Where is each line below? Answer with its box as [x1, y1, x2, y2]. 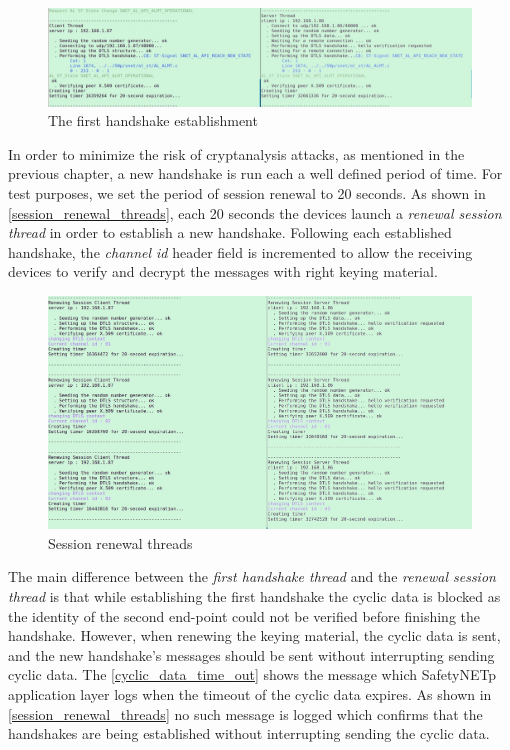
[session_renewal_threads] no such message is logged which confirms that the [8, 703, 483, 724]
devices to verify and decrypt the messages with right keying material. [8, 261, 438, 282]
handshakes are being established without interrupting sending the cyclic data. [8, 723, 490, 744]
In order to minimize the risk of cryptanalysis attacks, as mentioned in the [8, 143, 465, 164]
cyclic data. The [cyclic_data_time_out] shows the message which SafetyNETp [8, 664, 497, 685]
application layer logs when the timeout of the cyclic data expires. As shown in [8, 683, 492, 704]
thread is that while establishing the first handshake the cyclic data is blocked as [8, 586, 501, 607]
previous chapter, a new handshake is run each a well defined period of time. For [8, 163, 503, 184]
